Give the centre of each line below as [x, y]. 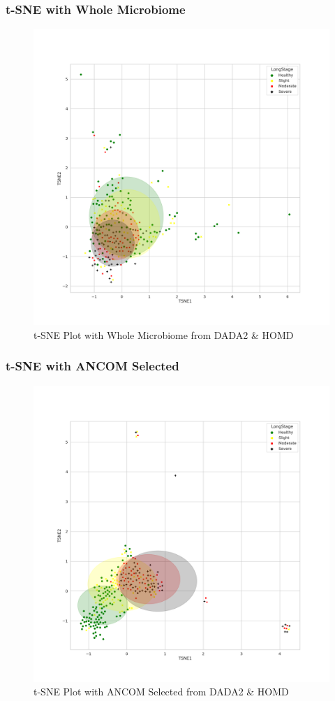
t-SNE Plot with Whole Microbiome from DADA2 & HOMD [164, 334]
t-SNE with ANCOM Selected [92, 366]
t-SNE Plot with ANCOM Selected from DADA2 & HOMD [161, 692]
